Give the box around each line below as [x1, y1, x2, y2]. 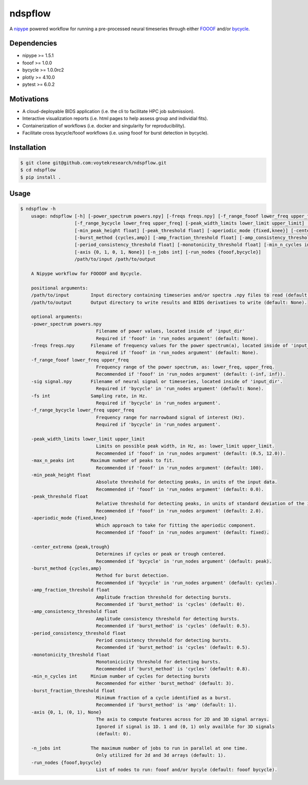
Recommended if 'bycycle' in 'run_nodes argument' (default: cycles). [95, 580, 278, 586]
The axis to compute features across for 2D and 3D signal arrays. [95, 717, 269, 722]
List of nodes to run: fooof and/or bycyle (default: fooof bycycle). [95, 767, 278, 773]
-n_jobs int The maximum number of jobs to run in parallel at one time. [31, 745, 248, 751]
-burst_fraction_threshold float [31, 687, 115, 694]
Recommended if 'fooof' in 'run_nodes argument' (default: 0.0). [95, 486, 264, 492]
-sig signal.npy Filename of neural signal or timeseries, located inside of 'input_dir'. [31, 378, 283, 384]
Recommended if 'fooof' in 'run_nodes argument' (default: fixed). [95, 530, 269, 535]
